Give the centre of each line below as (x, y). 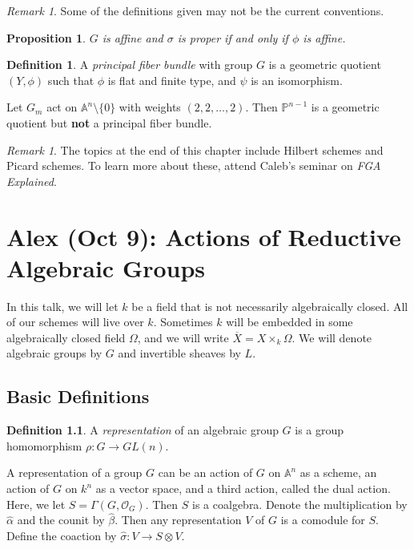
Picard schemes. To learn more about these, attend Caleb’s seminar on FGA (194, 166)
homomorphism (44, 445)
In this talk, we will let (62, 306)
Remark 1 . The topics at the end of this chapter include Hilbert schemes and (195, 149)
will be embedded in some (289, 322)
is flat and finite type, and (172, 80)
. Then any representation (178, 520)
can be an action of (205, 472)
